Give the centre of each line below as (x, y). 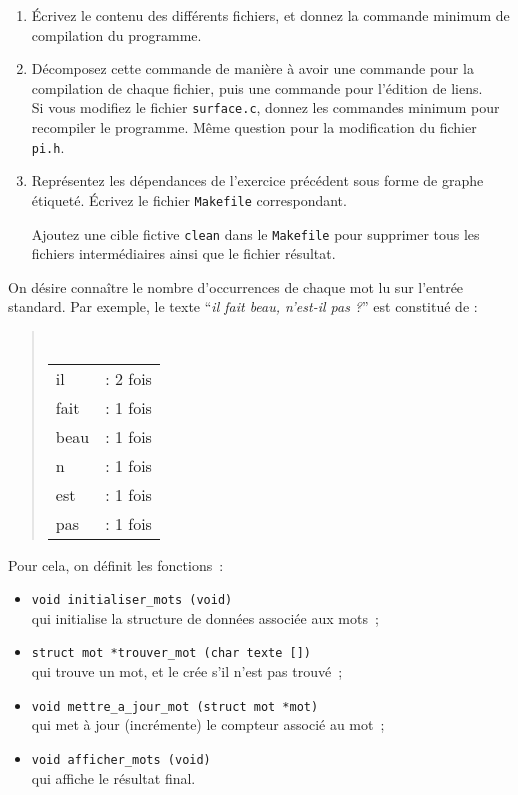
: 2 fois (128, 378)
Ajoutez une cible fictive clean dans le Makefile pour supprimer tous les (255, 233)
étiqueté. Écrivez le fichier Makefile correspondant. (189, 199)
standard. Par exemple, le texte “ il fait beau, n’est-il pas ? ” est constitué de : (243, 306)
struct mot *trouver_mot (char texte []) (171, 653)
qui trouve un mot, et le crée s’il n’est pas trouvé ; (187, 671)
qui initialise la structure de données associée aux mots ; (205, 617)
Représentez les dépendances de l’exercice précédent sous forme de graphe (257, 180)
